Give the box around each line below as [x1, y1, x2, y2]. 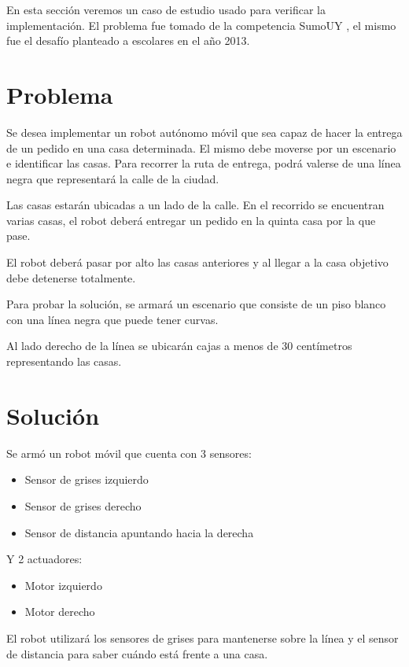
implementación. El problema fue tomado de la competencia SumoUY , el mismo [6, 17, 396, 33]
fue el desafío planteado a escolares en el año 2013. [6, 32, 250, 49]
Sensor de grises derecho [24, 497, 142, 514]
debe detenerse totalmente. [6, 269, 136, 286]
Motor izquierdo [24, 577, 102, 593]
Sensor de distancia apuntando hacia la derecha [24, 524, 254, 540]
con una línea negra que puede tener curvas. [6, 311, 219, 327]
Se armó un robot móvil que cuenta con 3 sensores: [6, 444, 252, 461]
